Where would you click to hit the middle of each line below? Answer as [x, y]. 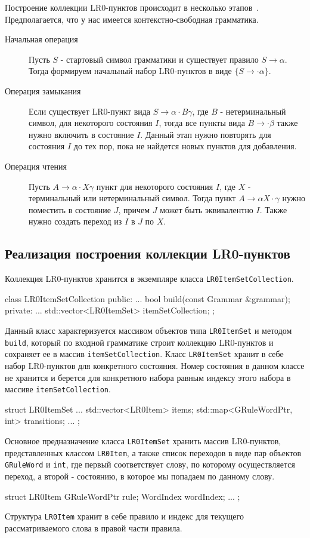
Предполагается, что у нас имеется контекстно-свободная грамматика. [132, 19]
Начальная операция [41, 39]
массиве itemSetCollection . [58, 389]
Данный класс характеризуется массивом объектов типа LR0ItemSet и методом [148, 330]
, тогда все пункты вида [202, 123]
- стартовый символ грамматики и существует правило [159, 59]
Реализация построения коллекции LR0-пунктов [148, 253]
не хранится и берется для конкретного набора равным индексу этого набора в [148, 377]
